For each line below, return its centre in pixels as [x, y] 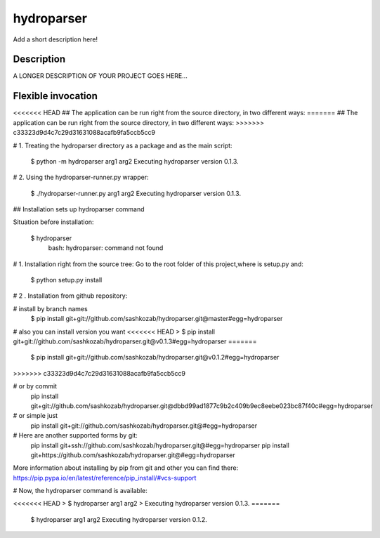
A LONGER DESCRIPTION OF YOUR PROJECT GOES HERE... [100, 76]
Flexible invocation [55, 96]
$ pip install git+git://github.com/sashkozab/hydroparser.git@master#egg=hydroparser [157, 319]
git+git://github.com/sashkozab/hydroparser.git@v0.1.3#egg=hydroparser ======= [135, 341]
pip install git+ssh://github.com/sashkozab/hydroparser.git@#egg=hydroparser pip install [160, 445]
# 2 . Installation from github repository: [70, 296]
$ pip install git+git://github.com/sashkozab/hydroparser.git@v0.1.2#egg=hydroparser [155, 357]
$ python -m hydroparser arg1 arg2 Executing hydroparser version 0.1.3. [135, 161]
